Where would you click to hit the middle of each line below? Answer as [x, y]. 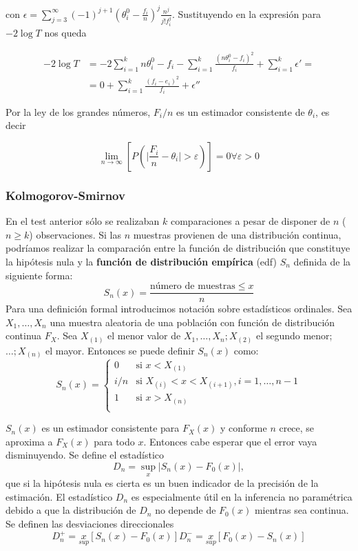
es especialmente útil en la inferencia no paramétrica [242, 496]
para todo [114, 441]
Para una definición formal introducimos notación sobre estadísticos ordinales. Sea [179, 309]
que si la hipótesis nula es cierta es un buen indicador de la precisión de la [162, 483]
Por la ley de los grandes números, [78, 111]
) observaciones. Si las [75, 234]
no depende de [186, 510]
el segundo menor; [294, 335]
